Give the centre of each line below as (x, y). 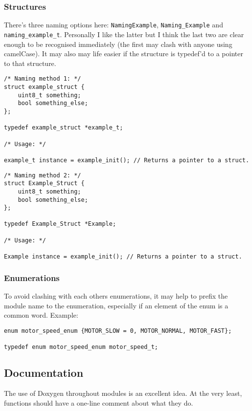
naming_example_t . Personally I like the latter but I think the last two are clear (124, 34)
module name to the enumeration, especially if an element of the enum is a (116, 305)
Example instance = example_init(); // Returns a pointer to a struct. (123, 257)
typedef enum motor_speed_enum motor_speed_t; (81, 347)
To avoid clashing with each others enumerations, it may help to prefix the (116, 295)
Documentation (44, 373)
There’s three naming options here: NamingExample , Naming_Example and (114, 25)
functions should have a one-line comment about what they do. (99, 402)
